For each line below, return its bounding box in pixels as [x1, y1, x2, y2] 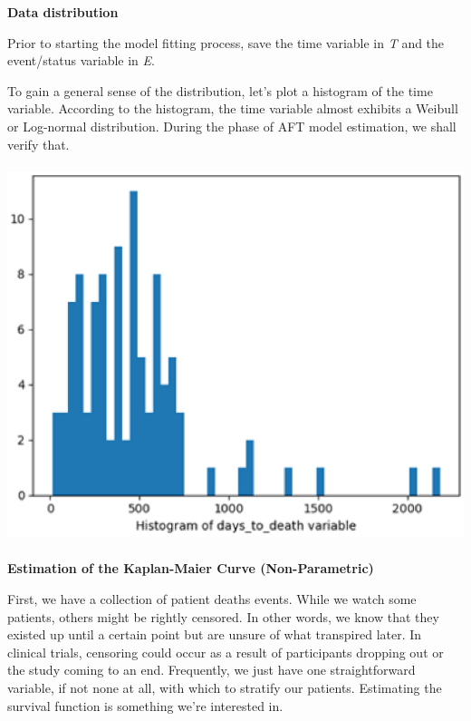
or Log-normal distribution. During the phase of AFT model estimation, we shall [7, 116, 457, 135]
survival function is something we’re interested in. [7, 696, 284, 715]
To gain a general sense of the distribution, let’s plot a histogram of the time [7, 81, 433, 100]
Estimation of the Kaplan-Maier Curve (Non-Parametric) [7, 559, 374, 578]
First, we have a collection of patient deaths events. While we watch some [7, 589, 417, 609]
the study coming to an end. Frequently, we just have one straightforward [7, 660, 416, 679]
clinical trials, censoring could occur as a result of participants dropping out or [7, 642, 444, 661]
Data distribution [7, 3, 119, 21]
